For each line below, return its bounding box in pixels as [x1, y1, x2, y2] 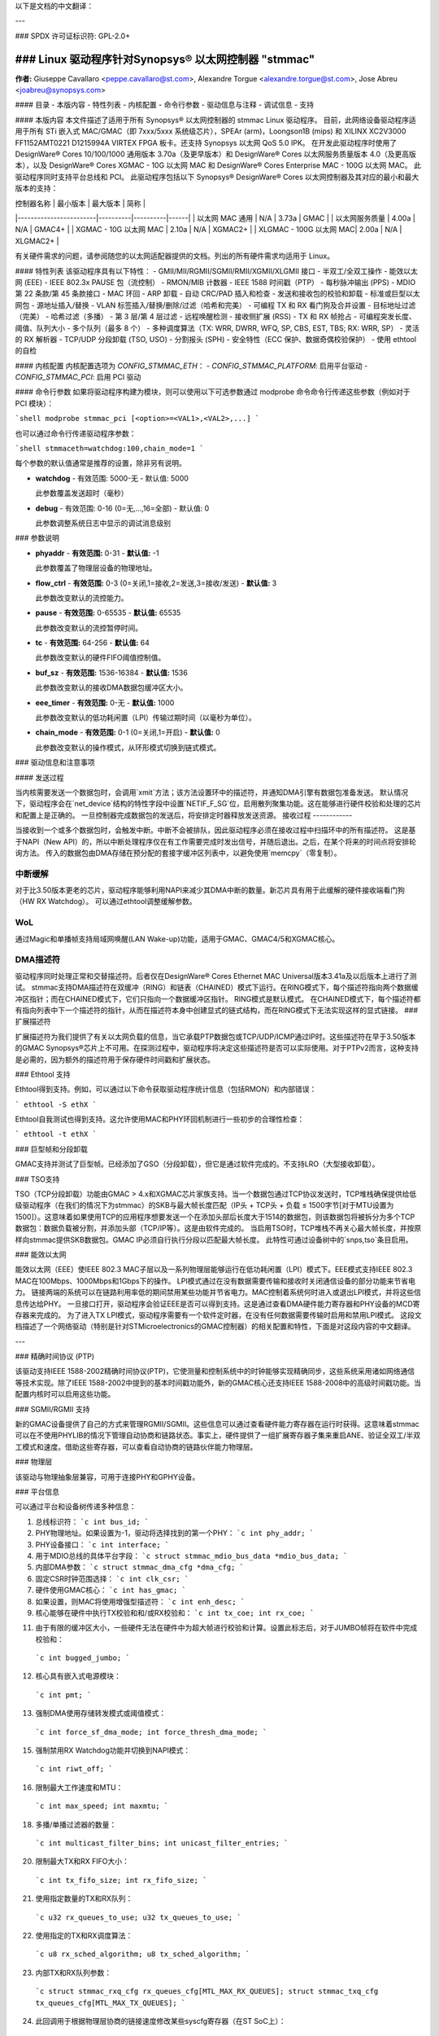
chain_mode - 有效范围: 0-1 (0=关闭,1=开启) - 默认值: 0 [35, 727, 220, 737]
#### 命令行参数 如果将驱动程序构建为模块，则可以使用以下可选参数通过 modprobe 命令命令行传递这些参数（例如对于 [15, 387, 411, 397]
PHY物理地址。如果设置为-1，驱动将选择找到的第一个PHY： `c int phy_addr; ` [35, 1528, 315, 1538]
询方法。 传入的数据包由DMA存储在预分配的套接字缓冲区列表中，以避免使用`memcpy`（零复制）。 [15, 848, 341, 858]
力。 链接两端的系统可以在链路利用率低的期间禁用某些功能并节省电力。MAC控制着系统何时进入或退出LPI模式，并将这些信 [15, 1288, 422, 1297]
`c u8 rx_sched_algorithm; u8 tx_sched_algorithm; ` [35, 1950, 250, 1959]
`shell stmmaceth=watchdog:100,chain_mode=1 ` [15, 444, 204, 454]
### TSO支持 [15, 1174, 60, 1184]
